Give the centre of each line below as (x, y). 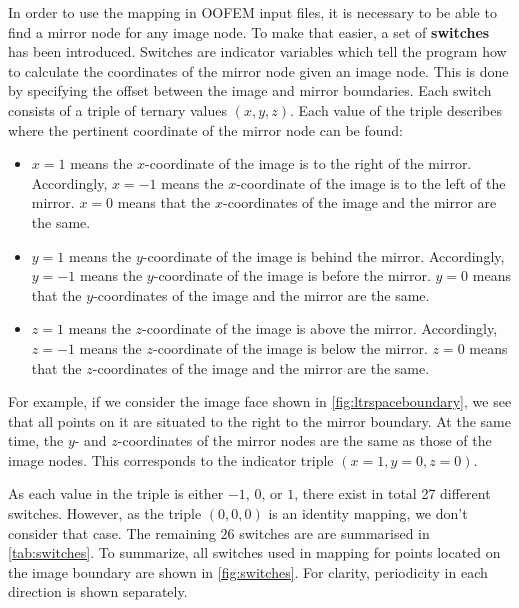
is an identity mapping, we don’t (368, 513)
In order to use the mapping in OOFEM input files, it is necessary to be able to (252, 12)
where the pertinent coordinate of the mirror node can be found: (205, 129)
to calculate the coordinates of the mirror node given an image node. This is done (258, 70)
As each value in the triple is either (116, 493)
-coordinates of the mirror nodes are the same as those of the (304, 440)
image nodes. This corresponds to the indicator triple (171, 459)
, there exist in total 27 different (392, 493)
